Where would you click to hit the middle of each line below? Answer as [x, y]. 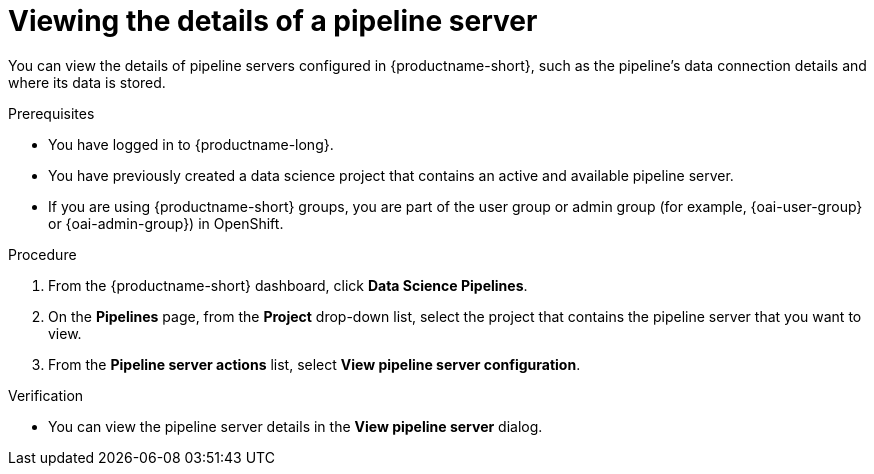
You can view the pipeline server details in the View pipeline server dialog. [295, 426]
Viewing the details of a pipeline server [273, 21]
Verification [46, 395]
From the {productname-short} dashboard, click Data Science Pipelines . [288, 285]
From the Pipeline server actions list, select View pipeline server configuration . [314, 364]
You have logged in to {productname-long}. [191, 144]
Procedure [42, 254]
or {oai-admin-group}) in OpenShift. [166, 223]
